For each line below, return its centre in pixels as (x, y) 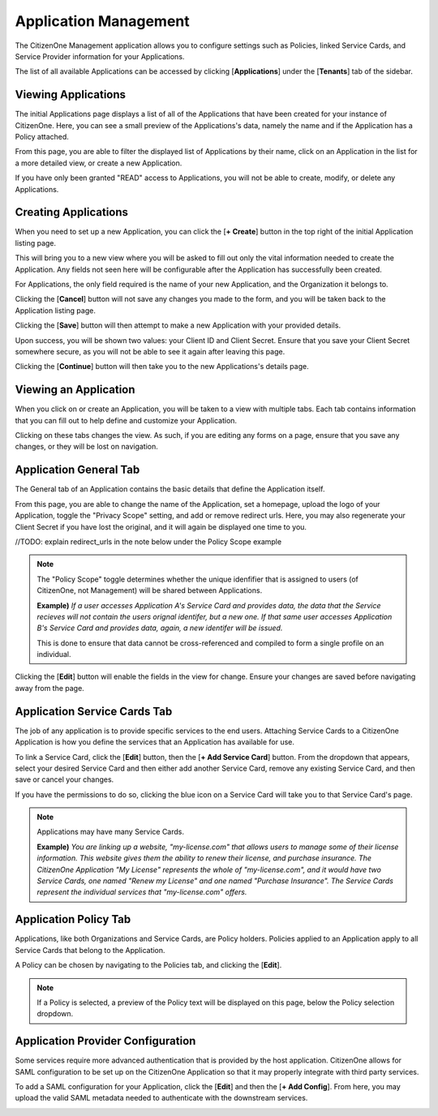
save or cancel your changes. (64, 779)
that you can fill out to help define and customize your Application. (126, 420)
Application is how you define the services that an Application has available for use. (155, 742)
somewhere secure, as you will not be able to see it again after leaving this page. (150, 352)
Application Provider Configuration (105, 1041)
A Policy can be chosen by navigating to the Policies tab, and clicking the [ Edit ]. (148, 965)
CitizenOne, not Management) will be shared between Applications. (150, 590)
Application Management (102, 21)
